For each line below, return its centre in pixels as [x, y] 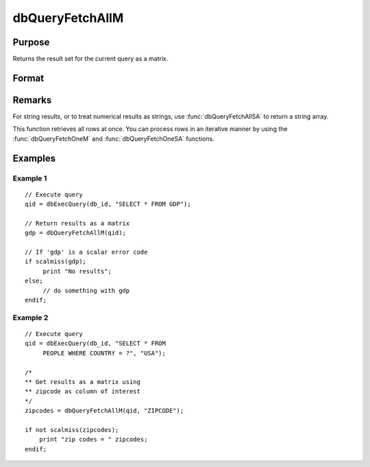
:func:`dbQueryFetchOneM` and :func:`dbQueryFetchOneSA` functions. [114, 139]
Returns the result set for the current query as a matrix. [90, 59]
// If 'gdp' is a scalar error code [86, 252]
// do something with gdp [86, 290]
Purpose [31, 42]
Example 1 [30, 178]
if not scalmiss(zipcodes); [72, 430]
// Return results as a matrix [77, 223]
